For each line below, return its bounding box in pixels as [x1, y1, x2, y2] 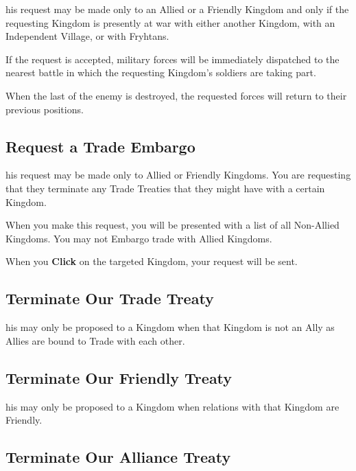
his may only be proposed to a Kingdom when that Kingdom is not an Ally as [5, 320, 335, 334]
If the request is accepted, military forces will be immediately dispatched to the [5, 51, 340, 66]
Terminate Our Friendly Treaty [5, 367, 233, 388]
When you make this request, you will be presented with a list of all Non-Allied [5, 218, 340, 232]
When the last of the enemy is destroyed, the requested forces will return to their [5, 88, 347, 102]
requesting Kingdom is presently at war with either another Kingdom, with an [5, 15, 335, 30]
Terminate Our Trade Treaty [5, 288, 214, 309]
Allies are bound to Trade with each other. [5, 333, 185, 347]
